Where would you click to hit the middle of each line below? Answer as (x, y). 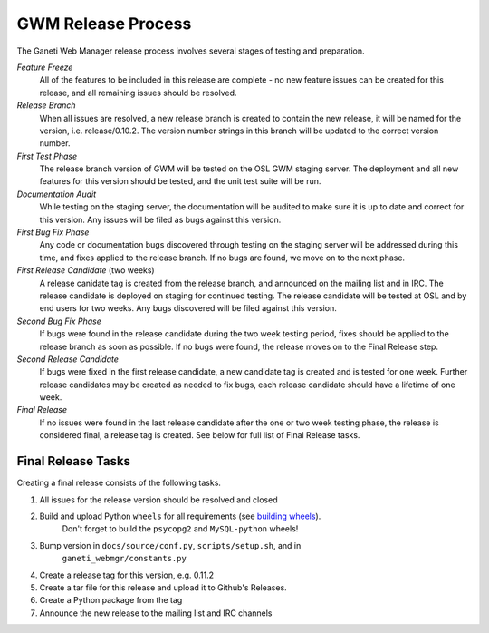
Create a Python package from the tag (111, 600)
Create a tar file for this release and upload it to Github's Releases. (163, 587)
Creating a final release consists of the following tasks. (119, 483)
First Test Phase (47, 156)
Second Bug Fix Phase (59, 321)
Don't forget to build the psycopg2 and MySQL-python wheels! (180, 529)
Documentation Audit (57, 194)
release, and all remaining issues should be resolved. (138, 93)
